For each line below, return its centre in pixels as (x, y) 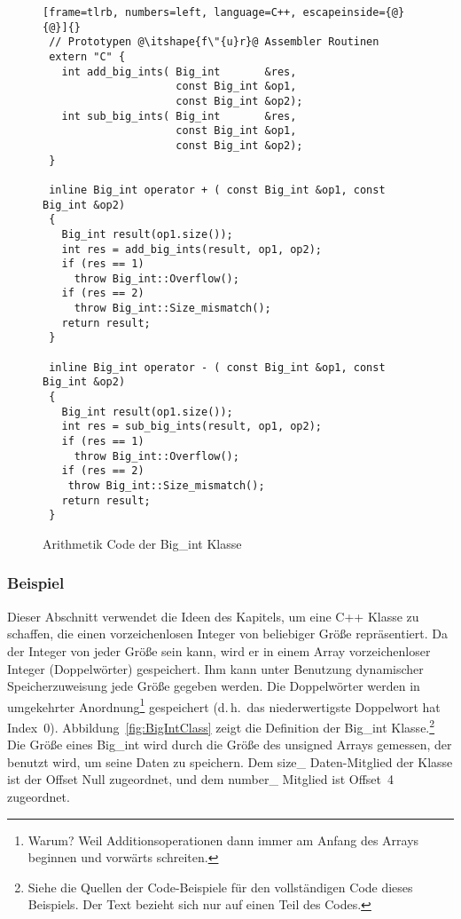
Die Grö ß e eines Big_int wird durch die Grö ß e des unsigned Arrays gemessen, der (230, 745)
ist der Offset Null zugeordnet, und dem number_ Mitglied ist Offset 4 (200, 779)
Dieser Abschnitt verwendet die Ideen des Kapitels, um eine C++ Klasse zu (213, 616)
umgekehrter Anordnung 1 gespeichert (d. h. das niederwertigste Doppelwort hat (224, 705)
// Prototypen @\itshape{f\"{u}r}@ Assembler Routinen (214, 42)
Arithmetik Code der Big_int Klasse (142, 543)
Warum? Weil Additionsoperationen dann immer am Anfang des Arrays (223, 840)
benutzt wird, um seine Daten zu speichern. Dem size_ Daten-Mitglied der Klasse (230, 761)
